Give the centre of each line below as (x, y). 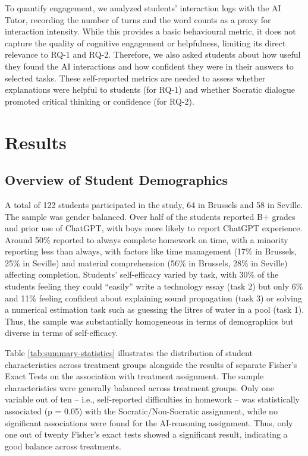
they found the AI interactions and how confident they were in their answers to (149, 66)
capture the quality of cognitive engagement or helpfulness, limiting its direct (145, 43)
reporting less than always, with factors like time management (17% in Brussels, (151, 251)
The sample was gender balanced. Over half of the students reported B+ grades (150, 216)
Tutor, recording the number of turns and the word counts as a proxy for (138, 19)
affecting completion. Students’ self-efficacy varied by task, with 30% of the (142, 274)
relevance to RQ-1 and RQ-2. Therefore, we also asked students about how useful (153, 54)
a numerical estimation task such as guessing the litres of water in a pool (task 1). (155, 309)
